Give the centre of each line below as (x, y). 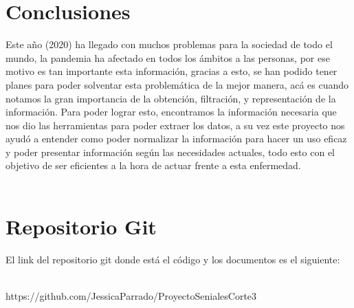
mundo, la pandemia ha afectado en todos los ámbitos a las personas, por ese (168, 57)
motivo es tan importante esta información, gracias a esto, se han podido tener (172, 71)
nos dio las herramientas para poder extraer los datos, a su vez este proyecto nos (175, 125)
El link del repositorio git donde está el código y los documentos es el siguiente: (173, 259)
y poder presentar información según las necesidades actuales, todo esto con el (170, 152)
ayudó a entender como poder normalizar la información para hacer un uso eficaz (176, 139)
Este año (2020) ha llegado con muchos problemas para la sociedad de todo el (169, 44)
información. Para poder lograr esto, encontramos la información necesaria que (171, 112)
